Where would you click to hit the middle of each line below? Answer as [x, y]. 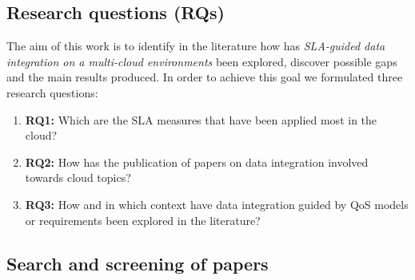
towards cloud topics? [78, 177]
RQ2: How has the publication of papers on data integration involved [197, 162]
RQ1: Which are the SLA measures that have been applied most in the [201, 119]
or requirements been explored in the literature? [143, 220]
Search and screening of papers [138, 263]
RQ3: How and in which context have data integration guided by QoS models [217, 204]
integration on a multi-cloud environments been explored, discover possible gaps [202, 61]
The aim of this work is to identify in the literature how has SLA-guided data [196, 46]
